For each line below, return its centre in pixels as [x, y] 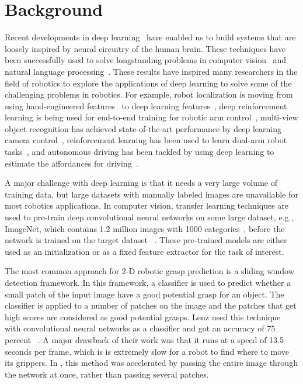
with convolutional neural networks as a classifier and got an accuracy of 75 [140, 328]
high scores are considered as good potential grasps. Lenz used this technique [143, 316]
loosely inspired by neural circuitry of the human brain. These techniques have [145, 48]
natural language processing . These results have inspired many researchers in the [151, 71]
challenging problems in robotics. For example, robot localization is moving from [149, 94]
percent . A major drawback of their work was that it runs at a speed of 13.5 [144, 339]
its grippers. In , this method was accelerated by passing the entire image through [151, 363]
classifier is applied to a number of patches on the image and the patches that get [151, 305]
